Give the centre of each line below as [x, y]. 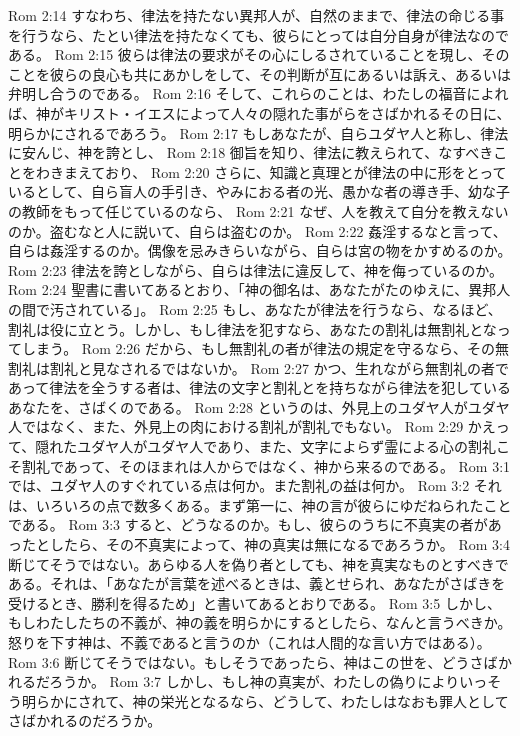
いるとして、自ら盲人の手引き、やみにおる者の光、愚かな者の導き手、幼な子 [259, 191]
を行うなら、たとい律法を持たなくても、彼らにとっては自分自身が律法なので [259, 34]
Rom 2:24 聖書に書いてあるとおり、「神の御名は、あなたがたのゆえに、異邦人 [259, 289]
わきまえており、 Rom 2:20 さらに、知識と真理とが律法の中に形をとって [271, 171]
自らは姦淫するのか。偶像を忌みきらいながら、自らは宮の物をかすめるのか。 [260, 250]
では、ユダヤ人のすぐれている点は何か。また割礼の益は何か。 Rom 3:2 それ [255, 485]
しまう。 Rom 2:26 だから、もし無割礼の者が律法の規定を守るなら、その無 [265, 348]
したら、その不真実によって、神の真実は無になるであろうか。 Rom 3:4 [279, 544]
